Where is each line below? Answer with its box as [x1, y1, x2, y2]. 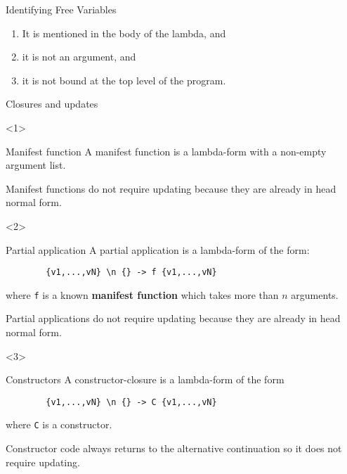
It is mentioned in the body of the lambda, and [22, 25, 226, 40]
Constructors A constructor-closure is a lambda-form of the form [6, 372, 284, 387]
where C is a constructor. [6, 417, 112, 432]
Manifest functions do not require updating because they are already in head [6, 181, 336, 196]
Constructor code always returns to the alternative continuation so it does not [6, 441, 342, 456]
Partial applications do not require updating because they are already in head [6, 311, 341, 326]
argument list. [6, 158, 66, 172]
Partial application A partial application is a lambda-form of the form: [6, 242, 310, 257]
